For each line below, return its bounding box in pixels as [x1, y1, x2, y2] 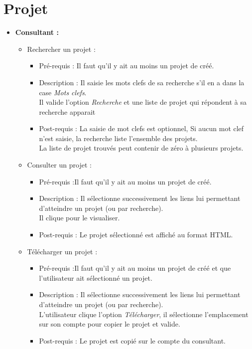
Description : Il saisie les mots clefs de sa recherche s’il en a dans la [39, 77, 245, 87]
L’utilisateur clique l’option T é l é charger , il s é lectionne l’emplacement [39, 309, 249, 319]
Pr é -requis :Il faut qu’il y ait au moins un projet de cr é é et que [39, 263, 231, 273]
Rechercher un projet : [27, 43, 96, 54]
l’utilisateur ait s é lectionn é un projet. [39, 272, 152, 283]
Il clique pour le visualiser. [39, 212, 120, 223]
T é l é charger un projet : [27, 246, 98, 256]
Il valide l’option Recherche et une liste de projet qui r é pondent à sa [39, 97, 247, 107]
